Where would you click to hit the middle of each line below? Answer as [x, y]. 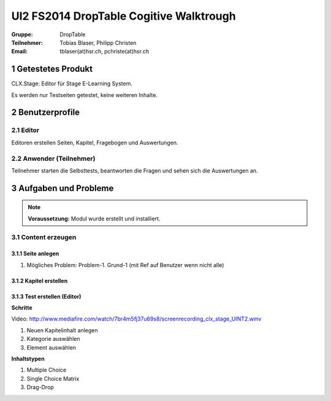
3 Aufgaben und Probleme [63, 188]
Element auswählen [51, 348]
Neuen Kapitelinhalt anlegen [62, 330]
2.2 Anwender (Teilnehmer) [53, 158]
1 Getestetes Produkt [52, 69]
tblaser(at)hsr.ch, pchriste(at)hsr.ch [105, 52]
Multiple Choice [47, 370]
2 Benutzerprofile [45, 113]
